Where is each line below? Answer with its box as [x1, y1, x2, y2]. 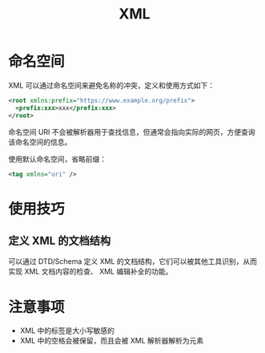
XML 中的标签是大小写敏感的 [19, 326, 114, 335]
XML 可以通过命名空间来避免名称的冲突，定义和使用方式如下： [8, 80, 215, 90]
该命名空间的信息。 [8, 137, 72, 147]
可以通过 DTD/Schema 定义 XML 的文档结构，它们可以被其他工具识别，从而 [8, 257, 258, 266]
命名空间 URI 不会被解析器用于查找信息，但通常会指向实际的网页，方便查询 [8, 127, 256, 136]
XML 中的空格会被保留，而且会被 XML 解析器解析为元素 [19, 336, 204, 346]
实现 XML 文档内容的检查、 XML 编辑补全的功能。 [8, 266, 173, 277]
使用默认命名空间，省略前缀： [8, 154, 106, 164]
